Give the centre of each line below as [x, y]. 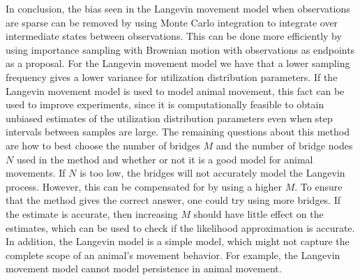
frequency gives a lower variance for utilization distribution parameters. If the [172, 76]
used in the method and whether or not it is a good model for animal [165, 159]
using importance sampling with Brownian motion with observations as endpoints [180, 49]
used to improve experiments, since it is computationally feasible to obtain [165, 104]
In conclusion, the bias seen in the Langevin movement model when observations [178, 8]
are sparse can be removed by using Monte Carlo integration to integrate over [172, 22]
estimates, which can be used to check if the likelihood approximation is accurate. [180, 227]
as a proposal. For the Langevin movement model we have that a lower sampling [178, 63]
